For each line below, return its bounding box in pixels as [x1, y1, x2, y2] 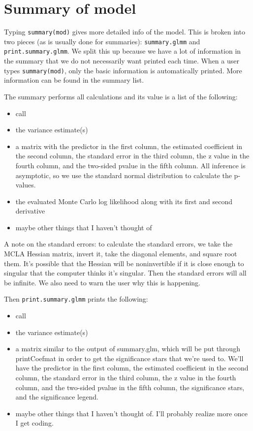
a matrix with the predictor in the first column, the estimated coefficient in [15, 141, 243, 151]
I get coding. [15, 418, 54, 428]
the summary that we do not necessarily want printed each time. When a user [4, 56, 239, 66]
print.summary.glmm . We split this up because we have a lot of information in [4, 46, 241, 56]
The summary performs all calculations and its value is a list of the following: [4, 91, 238, 101]
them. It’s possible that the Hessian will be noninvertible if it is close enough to [4, 258, 244, 268]
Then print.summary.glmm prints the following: [4, 294, 148, 304]
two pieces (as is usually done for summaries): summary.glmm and [4, 36, 200, 46]
